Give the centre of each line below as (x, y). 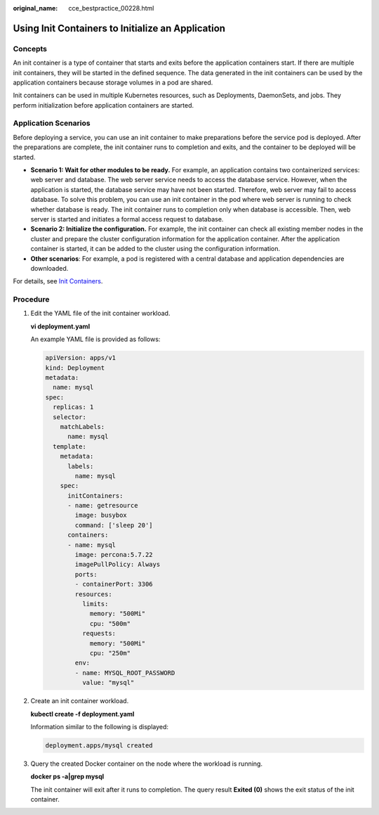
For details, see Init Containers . (58, 281)
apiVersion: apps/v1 (80, 358)
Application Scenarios (52, 123)
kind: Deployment (75, 368)
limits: (95, 604)
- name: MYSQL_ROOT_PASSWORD (125, 673)
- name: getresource (103, 506)
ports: (86, 574)
